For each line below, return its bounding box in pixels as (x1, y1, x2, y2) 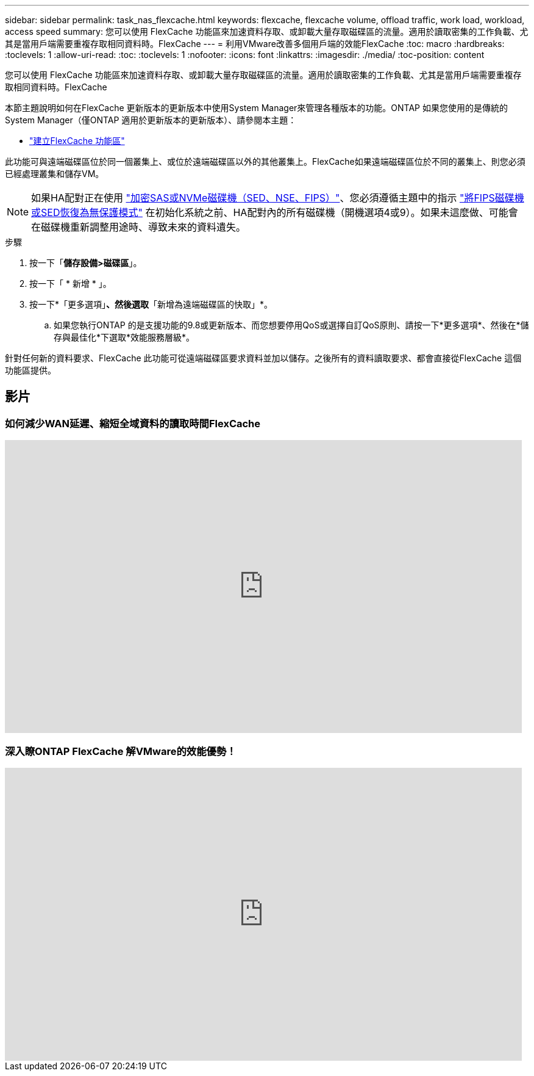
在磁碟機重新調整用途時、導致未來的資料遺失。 (31, 221, 246, 233)
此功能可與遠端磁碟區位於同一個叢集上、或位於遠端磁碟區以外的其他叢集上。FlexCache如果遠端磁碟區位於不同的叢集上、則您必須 (5, 156, 525, 167)
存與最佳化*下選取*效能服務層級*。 (54, 332, 195, 342)
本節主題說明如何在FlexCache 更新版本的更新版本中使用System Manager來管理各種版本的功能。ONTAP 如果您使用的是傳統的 (5, 103, 508, 113)
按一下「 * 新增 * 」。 (29, 278, 112, 289)
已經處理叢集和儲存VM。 (5, 168, 104, 179)
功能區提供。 (5, 365, 56, 375)
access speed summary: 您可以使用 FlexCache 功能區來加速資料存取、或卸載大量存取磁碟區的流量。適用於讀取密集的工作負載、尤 (5, 26, 529, 37)
